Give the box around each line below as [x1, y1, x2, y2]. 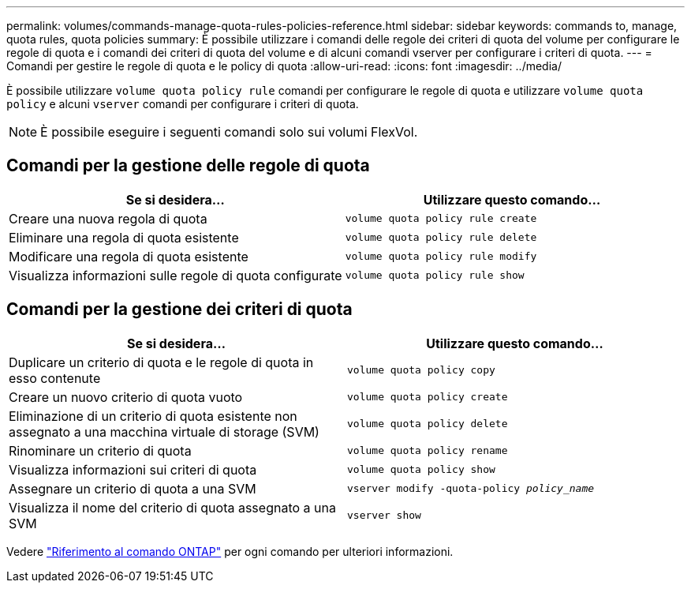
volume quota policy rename [347, 445, 508, 457]
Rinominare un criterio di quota [9, 442, 192, 459]
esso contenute [9, 370, 101, 386]
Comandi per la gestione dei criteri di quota [6, 299, 353, 320]
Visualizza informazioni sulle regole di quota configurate [9, 267, 342, 283]
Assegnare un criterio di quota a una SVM [9, 480, 256, 497]
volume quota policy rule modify [345, 250, 537, 263]
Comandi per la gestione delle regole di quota [6, 156, 370, 176]
